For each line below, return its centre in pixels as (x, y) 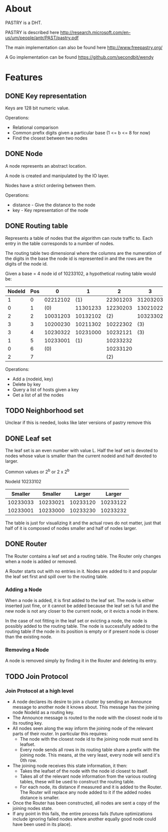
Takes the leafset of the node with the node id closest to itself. (84, 771)
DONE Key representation (46, 96)
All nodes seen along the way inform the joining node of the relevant (83, 728)
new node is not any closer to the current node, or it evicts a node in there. (82, 611)
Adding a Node (24, 589)
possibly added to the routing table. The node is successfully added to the (82, 626)
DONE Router (26, 544)
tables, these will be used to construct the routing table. (77, 781)
